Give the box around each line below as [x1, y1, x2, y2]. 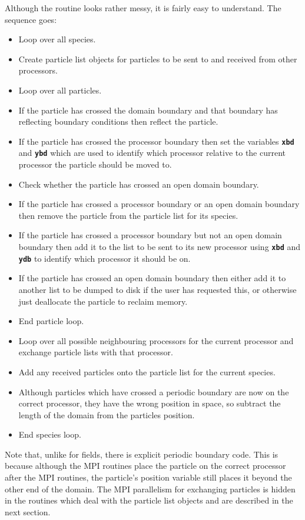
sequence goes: [5, 13, 57, 25]
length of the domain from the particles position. [18, 408, 195, 421]
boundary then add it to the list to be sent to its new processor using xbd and [18, 241, 301, 253]
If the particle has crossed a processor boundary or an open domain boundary [18, 198, 300, 210]
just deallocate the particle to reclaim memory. [18, 295, 188, 307]
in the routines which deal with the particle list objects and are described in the [5, 494, 293, 506]
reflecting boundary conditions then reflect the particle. [18, 115, 218, 128]
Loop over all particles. [18, 84, 102, 96]
